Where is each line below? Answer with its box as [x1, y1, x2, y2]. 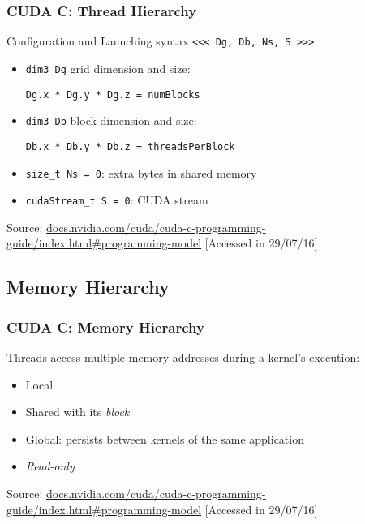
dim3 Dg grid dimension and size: [25, 59, 191, 76]
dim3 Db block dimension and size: [25, 112, 197, 129]
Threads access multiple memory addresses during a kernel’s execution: [6, 349, 360, 365]
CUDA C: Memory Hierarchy [6, 316, 204, 337]
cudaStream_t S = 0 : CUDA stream [25, 191, 208, 208]
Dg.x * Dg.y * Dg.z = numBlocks [25, 88, 200, 101]
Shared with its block [25, 403, 130, 420]
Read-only [25, 457, 75, 475]
